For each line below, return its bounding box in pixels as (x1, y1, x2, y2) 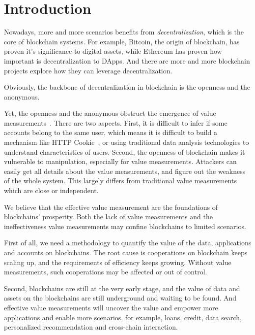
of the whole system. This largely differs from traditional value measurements (4, 175, 237, 186)
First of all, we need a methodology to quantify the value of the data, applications (4, 237, 252, 248)
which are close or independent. (4, 185, 99, 196)
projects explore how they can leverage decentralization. (4, 65, 172, 75)
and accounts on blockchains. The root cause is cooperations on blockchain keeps (4, 247, 248, 257)
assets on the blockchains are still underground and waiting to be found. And (4, 293, 237, 303)
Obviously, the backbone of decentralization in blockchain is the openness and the (4, 82, 250, 92)
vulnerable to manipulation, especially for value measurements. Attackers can (4, 156, 237, 167)
